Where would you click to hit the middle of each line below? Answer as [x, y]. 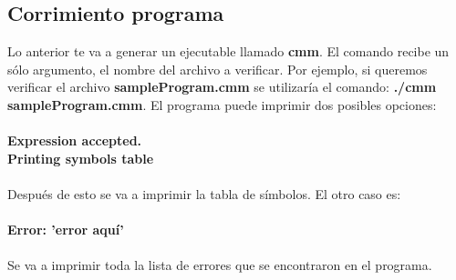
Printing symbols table [81, 158]
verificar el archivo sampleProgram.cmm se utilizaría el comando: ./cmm [222, 87]
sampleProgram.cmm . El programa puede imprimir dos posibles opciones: [222, 104]
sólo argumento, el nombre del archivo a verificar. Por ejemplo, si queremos [218, 69]
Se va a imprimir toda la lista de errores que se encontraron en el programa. [220, 265]
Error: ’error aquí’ [66, 230]
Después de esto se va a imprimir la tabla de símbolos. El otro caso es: [204, 193]
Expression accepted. [75, 140]
